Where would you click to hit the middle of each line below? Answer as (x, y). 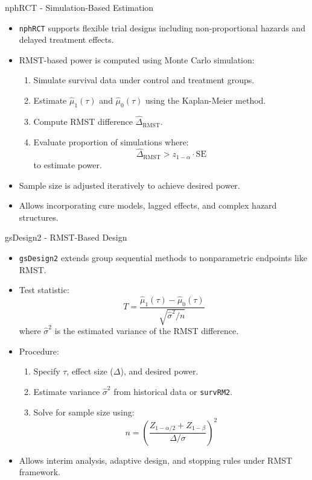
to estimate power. (68, 164)
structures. (39, 217)
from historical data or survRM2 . (173, 391)
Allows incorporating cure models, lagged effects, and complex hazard (148, 205)
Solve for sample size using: (84, 412)
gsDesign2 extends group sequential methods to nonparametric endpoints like (163, 257)
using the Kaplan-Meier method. (206, 100)
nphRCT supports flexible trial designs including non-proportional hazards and (162, 27)
